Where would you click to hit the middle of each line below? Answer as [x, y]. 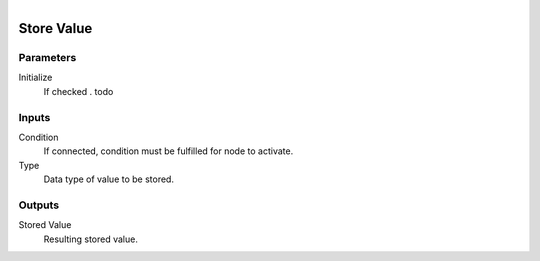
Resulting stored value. [91, 239]
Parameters [47, 57]
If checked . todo [78, 91]
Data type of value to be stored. [109, 179]
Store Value [55, 28]
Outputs [39, 205]
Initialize [35, 77]
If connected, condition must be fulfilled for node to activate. [168, 151]
